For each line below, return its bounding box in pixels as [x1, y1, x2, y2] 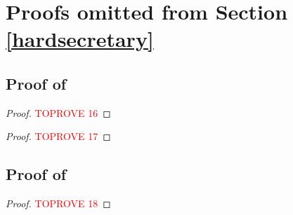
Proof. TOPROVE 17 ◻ [6, 129, 111, 144]
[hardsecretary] [6, 25, 154, 53]
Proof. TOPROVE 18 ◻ [6, 196, 111, 211]
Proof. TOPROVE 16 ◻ [6, 105, 111, 120]
